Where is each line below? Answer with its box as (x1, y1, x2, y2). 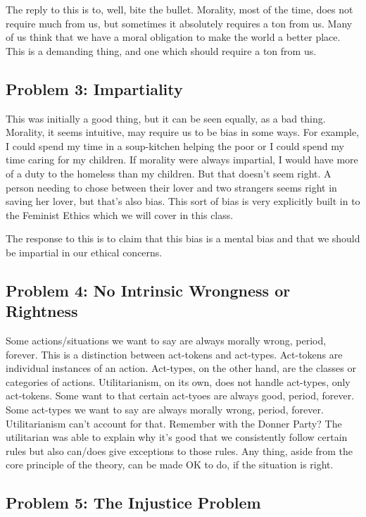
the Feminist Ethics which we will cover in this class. (6, 207, 234, 222)
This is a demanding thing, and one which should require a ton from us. (6, 43, 317, 58)
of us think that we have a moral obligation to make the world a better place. (6, 30, 341, 44)
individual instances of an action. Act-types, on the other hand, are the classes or (6, 361, 356, 375)
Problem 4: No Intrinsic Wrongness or (6, 279, 291, 301)
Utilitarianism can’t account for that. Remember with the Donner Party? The (6, 416, 342, 430)
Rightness (6, 300, 78, 322)
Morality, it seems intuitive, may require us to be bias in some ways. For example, (6, 125, 360, 139)
